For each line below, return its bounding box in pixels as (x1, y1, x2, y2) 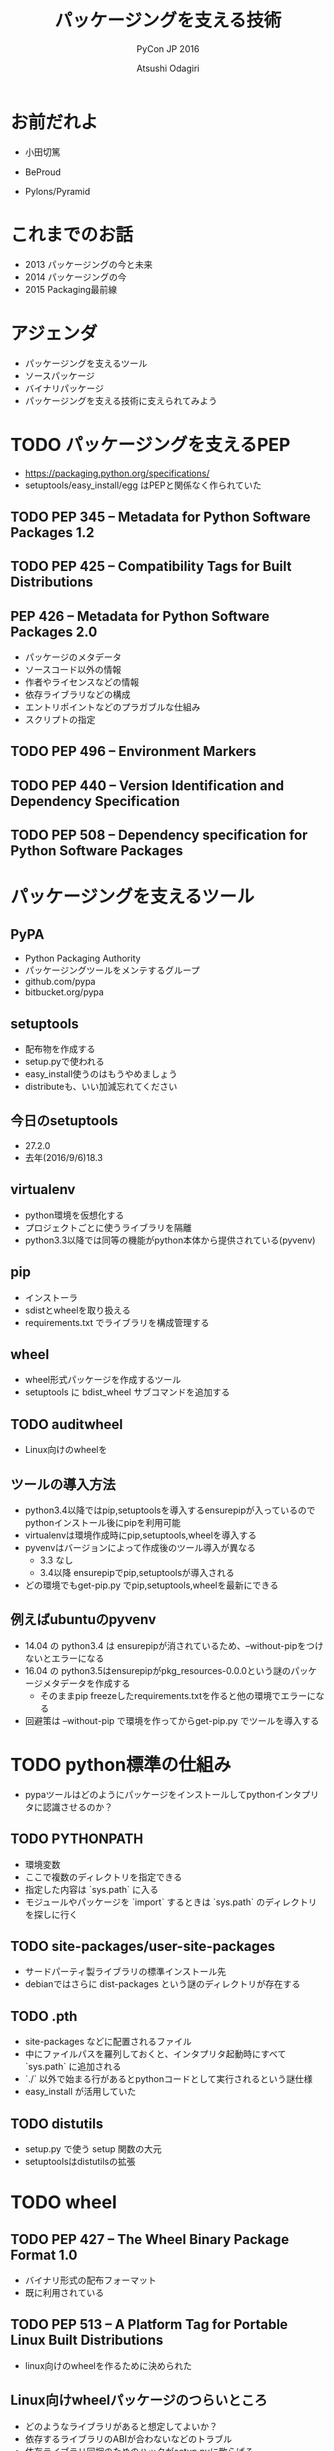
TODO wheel (10, 2191, 117, 2214)
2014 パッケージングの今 (24, 271, 127, 283)
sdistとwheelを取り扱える (24, 1304, 132, 1316)
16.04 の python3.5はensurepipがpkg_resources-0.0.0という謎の (24, 1664, 292, 1676)
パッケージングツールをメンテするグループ (24, 964, 200, 976)
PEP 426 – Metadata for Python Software (10, 607, 270, 625)
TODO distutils (10, 2115, 104, 2132)
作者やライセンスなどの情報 (24, 676, 140, 688)
